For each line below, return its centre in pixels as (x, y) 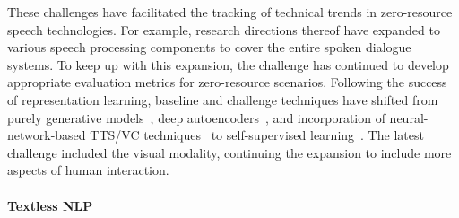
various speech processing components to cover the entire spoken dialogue (209, 47)
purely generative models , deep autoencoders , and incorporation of (196, 117)
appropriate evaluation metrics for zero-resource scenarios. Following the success (227, 82)
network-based (47, 135)
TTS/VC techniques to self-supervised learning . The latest (257, 135)
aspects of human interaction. (88, 170)
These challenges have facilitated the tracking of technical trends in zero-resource (230, 12)
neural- (409, 117)
